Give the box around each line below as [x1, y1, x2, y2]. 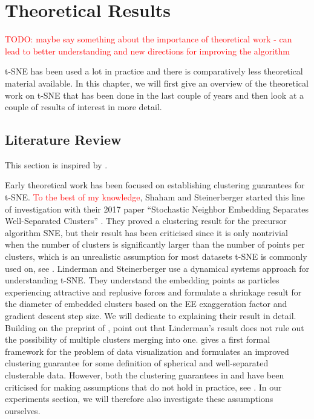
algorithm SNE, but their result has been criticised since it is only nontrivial [5, 226, 288, 239]
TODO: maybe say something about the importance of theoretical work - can [5, 33, 292, 45]
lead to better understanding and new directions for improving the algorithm [5, 44, 290, 57]
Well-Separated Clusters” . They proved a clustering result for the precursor [5, 214, 287, 227]
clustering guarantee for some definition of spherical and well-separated [5, 357, 269, 369]
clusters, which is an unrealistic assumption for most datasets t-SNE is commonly [5, 250, 307, 263]
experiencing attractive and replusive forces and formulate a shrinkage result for [5, 285, 302, 298]
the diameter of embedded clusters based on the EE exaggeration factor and [5, 297, 287, 310]
